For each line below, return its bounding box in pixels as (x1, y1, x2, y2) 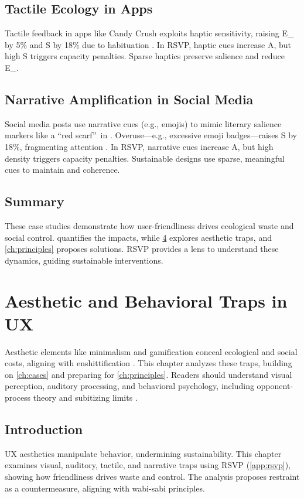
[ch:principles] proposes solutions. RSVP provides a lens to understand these (5, 243, 279, 255)
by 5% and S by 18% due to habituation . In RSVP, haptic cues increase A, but (5, 38, 292, 50)
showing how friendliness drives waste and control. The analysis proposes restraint (5, 470, 300, 482)
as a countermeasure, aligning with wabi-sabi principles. (5, 482, 205, 494)
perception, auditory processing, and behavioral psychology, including (5, 380, 254, 392)
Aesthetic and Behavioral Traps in (5, 288, 288, 312)
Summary (5, 192, 64, 210)
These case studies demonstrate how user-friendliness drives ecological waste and (5, 219, 294, 231)
